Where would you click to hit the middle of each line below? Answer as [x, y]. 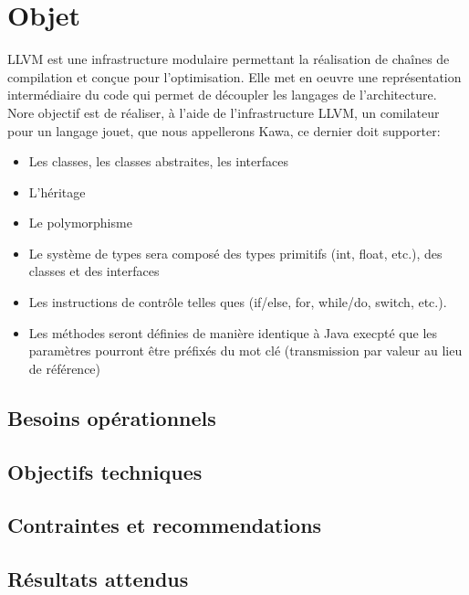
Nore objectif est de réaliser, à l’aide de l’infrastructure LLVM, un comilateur [224, 112]
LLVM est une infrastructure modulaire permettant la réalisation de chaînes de [229, 59]
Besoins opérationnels [112, 417]
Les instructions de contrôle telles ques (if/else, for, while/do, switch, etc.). [238, 302]
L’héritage [57, 191]
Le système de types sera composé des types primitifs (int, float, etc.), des [235, 253]
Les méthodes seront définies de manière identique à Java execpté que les [233, 332]
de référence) [65, 368]
